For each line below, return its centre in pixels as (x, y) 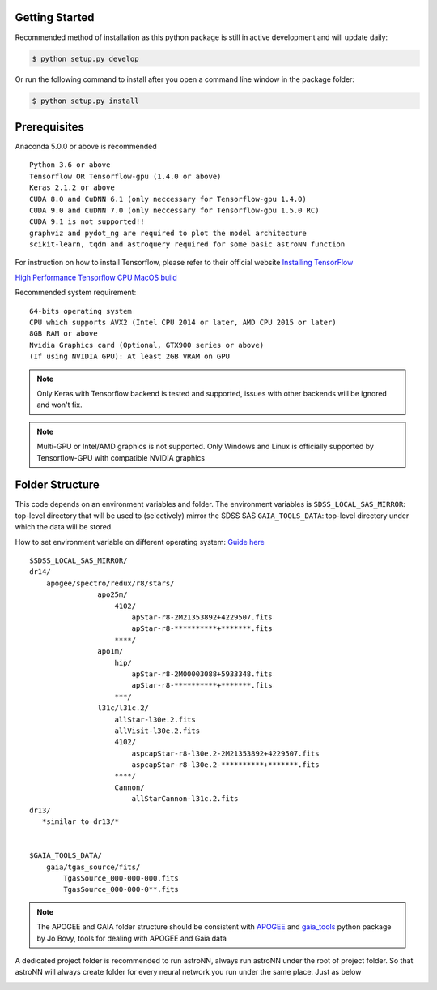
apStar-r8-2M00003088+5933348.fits (202, 674)
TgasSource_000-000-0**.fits (121, 889)
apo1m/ (110, 651)
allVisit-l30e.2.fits (157, 731)
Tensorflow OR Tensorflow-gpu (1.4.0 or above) (125, 176)
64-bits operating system (81, 311)
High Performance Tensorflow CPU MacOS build (96, 277)
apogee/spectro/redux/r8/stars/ (110, 583)
